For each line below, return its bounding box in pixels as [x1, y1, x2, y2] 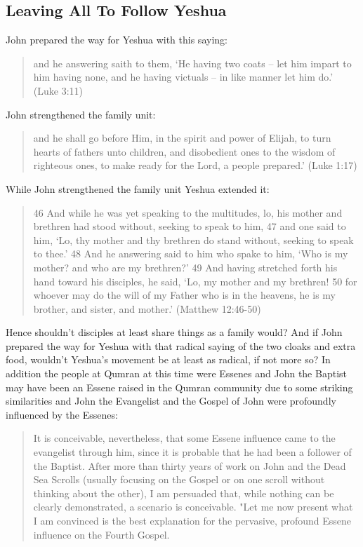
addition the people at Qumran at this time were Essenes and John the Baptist [6, 366, 347, 381]
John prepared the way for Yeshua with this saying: [6, 32, 227, 47]
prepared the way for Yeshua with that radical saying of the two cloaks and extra [6, 338, 356, 353]
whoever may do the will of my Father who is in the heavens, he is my [33, 288, 336, 302]
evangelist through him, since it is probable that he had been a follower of [33, 445, 352, 459]
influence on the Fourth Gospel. [33, 527, 170, 541]
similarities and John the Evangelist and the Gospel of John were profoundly [6, 393, 336, 408]
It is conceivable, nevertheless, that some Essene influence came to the [33, 431, 336, 445]
